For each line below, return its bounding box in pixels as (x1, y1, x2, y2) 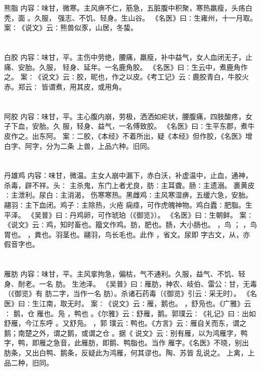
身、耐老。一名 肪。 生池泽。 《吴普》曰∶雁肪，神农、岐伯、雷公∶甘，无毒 (4, 278, 257, 289)
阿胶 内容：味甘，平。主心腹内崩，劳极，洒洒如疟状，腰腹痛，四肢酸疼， (4, 111, 245, 121)
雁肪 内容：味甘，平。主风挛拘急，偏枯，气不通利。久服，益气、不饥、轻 (4, 268, 245, 279)
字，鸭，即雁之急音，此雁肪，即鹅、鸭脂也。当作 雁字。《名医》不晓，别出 (4, 337, 249, 348)
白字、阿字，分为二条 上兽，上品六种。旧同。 (4, 140, 154, 151)
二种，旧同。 (11, 357, 53, 367)
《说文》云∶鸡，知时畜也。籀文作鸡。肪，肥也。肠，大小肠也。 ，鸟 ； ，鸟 (4, 219, 257, 230)
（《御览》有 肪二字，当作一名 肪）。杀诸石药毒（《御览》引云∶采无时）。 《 (4, 288, 250, 299)
